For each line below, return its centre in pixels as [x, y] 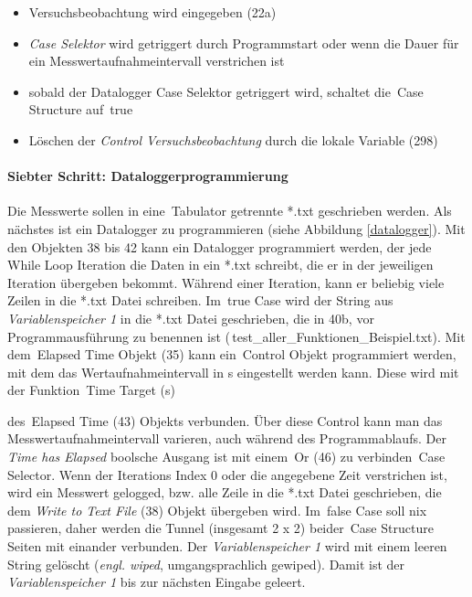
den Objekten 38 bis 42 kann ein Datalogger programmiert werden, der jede [220, 246]
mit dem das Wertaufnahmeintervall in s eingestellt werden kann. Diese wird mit [233, 372]
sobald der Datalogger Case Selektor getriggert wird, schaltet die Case [226, 91]
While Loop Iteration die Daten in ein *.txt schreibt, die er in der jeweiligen [220, 265]
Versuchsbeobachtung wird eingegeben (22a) [152, 12]
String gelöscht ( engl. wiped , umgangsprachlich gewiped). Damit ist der [206, 564]
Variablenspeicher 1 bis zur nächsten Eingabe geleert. [157, 582]
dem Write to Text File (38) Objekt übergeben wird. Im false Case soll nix [217, 510]
